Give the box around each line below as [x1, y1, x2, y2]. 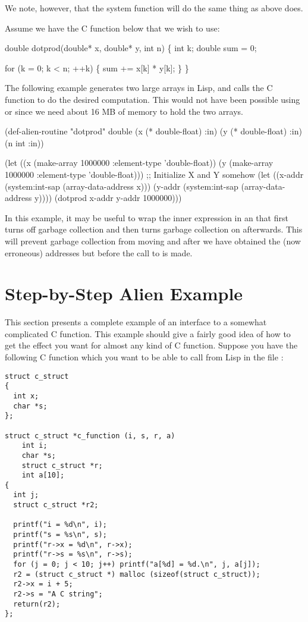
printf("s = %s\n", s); [13, 530, 107, 539]
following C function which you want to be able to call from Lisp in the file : [5, 351, 284, 363]
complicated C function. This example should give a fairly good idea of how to [5, 327, 291, 340]
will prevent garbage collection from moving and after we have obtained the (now [5, 234, 301, 247]
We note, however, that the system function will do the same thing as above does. [5, 2, 303, 14]
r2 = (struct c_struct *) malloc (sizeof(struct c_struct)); [13, 570, 260, 579]
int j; [13, 491, 39, 500]
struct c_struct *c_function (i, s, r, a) [5, 431, 175, 440]
